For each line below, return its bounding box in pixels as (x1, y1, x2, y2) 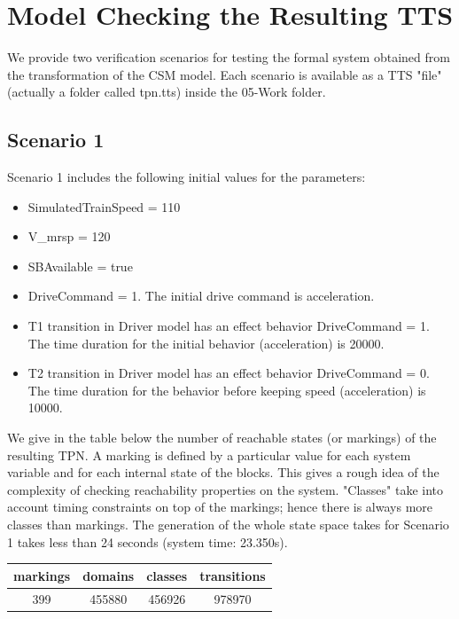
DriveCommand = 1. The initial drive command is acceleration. (27, 286, 375, 305)
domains (82, 566, 135, 584)
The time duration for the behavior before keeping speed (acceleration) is (27, 380, 426, 399)
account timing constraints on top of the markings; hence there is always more (7, 498, 433, 516)
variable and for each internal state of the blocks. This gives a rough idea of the (7, 463, 440, 482)
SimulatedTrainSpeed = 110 (27, 197, 181, 215)
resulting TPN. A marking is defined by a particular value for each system (7, 445, 411, 464)
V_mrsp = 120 (27, 227, 111, 246)
